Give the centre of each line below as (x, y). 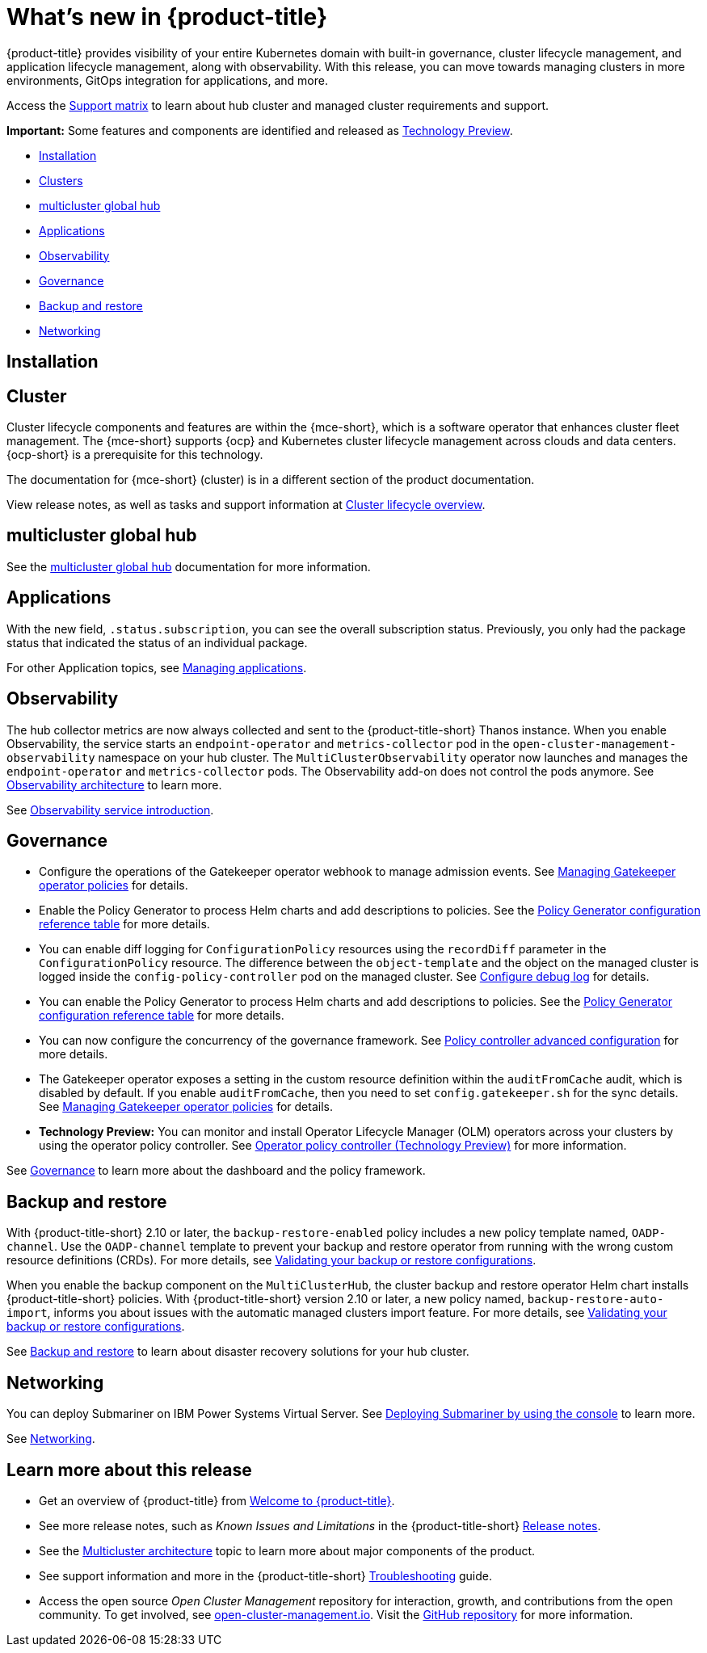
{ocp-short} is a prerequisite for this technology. (135, 455)
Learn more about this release (129, 1470)
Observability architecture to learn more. (114, 784)
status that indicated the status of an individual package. (157, 642)
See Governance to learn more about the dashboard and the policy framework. (216, 1171)
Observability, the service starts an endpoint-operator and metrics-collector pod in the (258, 743)
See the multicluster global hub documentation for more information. (189, 566)
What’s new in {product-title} (167, 17)
